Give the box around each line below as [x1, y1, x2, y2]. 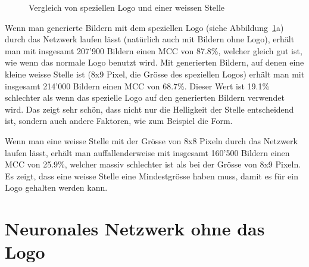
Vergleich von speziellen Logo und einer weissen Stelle [29, 1, 225, 13]
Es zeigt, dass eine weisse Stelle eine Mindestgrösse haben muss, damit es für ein [5, 169, 298, 182]
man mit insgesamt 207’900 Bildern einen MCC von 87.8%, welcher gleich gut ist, [5, 44, 302, 57]
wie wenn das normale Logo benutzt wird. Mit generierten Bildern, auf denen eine [5, 56, 304, 69]
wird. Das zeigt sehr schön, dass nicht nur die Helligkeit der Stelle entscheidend [5, 103, 294, 115]
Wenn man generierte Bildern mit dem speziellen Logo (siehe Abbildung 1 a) [5, 21, 284, 33]
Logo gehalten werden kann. [5, 181, 108, 194]
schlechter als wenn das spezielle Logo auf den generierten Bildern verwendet [5, 91, 285, 104]
